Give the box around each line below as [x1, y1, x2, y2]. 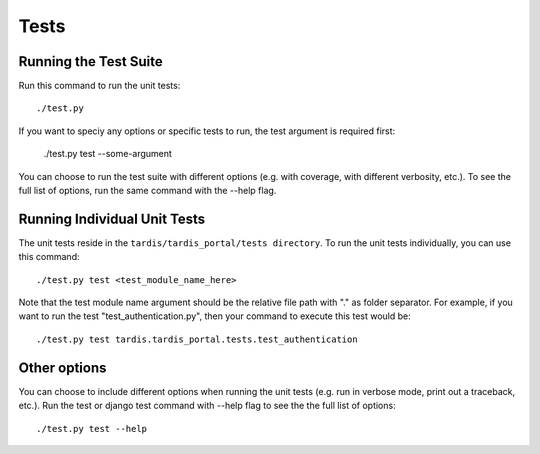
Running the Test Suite [18, 53, 164, 70]
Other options [18, 359, 107, 376]
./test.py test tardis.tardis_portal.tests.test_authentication [36, 333, 359, 345]
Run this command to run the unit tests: [18, 80, 181, 92]
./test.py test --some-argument [43, 148, 172, 160]
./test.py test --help [36, 423, 148, 434]
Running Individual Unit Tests [18, 210, 206, 227]
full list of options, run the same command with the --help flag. [18, 185, 277, 197]
